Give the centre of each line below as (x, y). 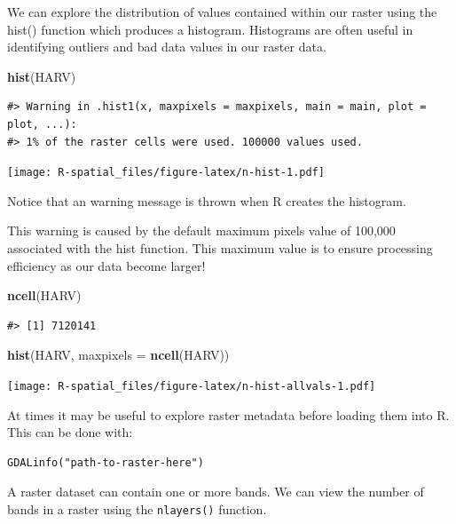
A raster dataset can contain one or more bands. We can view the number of (216, 492)
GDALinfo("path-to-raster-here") (106, 462)
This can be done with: (70, 432)
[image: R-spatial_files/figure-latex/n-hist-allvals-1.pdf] (192, 386)
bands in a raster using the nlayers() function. (137, 509)
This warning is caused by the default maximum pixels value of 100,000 (201, 230)
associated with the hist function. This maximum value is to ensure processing (220, 248)
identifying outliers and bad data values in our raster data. (167, 47)
